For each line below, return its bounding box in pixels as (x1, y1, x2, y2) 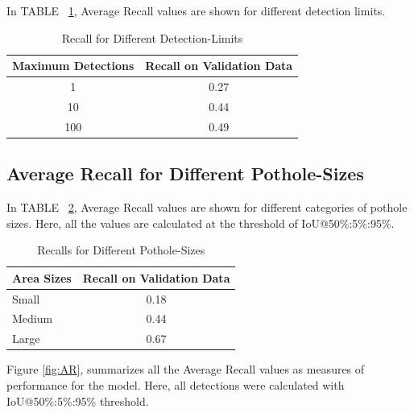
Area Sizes (12, 269, 72, 286)
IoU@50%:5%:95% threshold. (6, 392, 149, 409)
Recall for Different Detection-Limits (61, 29, 243, 46)
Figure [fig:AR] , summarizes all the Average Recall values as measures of (6, 361, 365, 378)
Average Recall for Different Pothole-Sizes (6, 161, 364, 186)
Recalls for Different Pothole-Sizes (37, 242, 205, 258)
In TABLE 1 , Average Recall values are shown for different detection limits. (6, 2, 386, 19)
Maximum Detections (12, 57, 135, 74)
